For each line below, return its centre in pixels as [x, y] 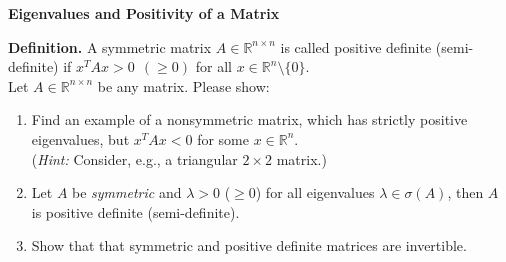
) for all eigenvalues [315, 192]
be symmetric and [127, 192]
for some [223, 138]
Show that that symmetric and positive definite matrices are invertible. [249, 245]
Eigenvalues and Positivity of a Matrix [144, 13]
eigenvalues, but [80, 138]
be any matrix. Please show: [183, 85]
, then [465, 192]
